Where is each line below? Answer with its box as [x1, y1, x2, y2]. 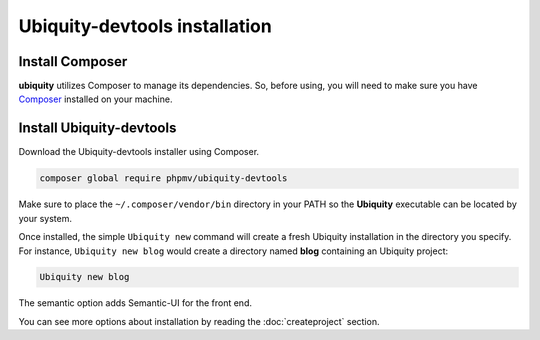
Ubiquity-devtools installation [18, 15, 272, 37]
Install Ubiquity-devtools [18, 120, 177, 137]
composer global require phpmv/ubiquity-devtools [39, 173, 288, 184]
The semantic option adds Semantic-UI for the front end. [18, 297, 252, 309]
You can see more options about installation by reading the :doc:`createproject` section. [18, 315, 380, 327]
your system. [18, 212, 73, 224]
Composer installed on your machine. [18, 93, 173, 105]
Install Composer [18, 53, 128, 70]
